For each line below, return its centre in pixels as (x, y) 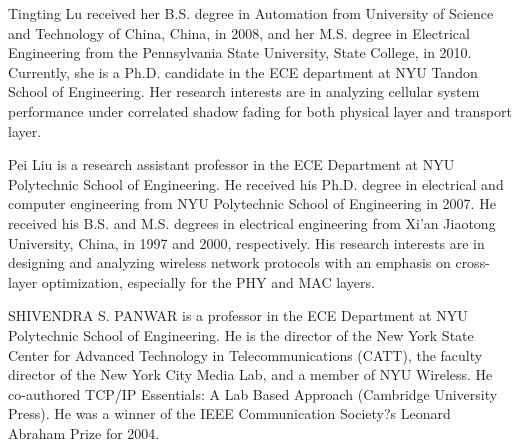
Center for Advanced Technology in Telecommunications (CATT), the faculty (245, 354)
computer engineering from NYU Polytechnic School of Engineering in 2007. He (252, 203)
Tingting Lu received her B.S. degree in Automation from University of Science (251, 13)
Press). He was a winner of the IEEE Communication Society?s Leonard (229, 413)
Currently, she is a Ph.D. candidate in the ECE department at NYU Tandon (243, 71)
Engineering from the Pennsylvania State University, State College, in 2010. (240, 52)
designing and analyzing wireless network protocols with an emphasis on (229, 262)
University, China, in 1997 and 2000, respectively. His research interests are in (246, 242)
